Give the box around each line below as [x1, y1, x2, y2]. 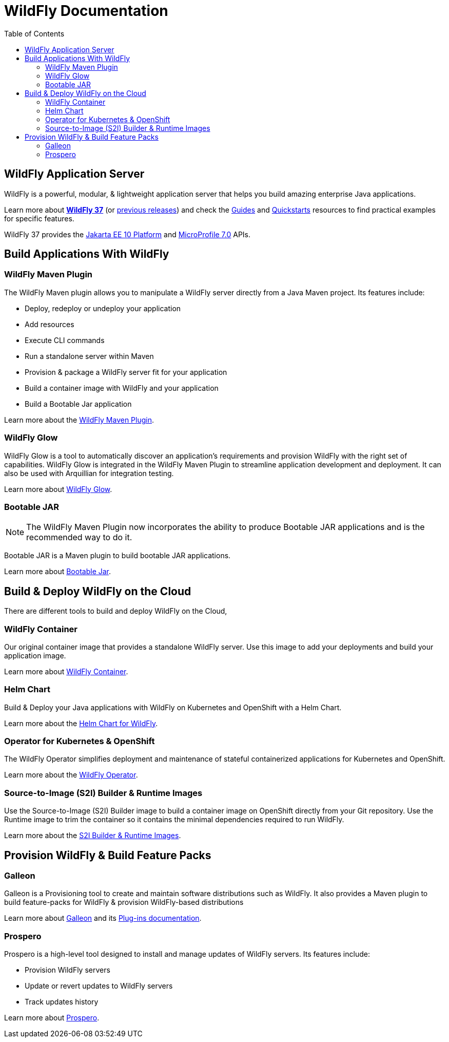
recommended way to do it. [26, 532, 132, 543]
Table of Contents [4, 29, 65, 38]
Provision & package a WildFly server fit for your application [25, 367, 227, 376]
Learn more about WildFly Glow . [4, 484, 112, 494]
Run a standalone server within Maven [25, 351, 154, 361]
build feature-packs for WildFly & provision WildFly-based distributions [4, 898, 244, 907]
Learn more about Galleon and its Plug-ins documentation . [4, 914, 202, 923]
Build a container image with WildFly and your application [25, 383, 219, 392]
